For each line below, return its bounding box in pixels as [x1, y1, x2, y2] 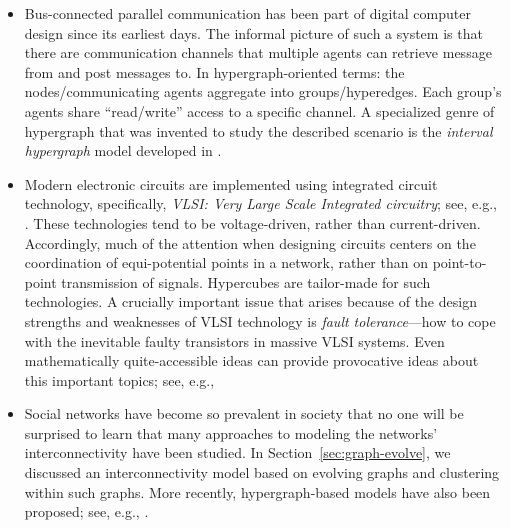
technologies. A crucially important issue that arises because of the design [24, 291, 477, 312]
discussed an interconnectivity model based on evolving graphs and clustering [24, 462, 500, 483]
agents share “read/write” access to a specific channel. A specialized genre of [24, 100, 495, 121]
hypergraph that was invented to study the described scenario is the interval [24, 120, 493, 141]
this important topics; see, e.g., [24, 369, 215, 390]
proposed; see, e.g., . [24, 501, 149, 522]
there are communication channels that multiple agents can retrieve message [24, 42, 492, 63]
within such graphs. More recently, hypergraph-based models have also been [24, 481, 491, 502]
